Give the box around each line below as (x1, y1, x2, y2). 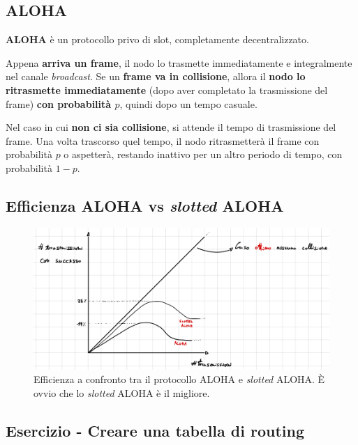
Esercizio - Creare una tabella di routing (6, 419, 305, 441)
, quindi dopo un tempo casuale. (119, 96, 258, 111)
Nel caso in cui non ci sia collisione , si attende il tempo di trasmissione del (6, 120, 336, 134)
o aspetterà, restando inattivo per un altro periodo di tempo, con (64, 147, 343, 162)
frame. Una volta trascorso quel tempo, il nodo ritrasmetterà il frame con (6, 133, 320, 148)
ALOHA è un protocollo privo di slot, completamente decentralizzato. (6, 32, 309, 47)
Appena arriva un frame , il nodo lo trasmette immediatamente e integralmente (6, 55, 352, 70)
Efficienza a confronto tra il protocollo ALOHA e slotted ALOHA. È (33, 372, 325, 387)
